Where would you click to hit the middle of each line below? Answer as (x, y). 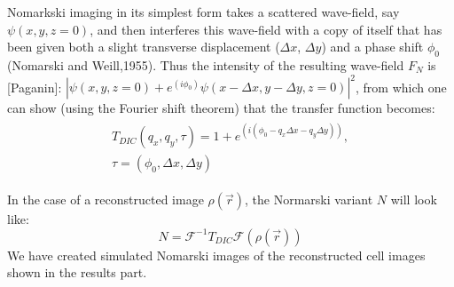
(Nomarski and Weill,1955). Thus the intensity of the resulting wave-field (206, 64)
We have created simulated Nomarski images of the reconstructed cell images (216, 255)
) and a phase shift (372, 47)
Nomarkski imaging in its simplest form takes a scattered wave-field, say (204, 12)
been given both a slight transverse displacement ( (144, 47)
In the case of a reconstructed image (106, 199)
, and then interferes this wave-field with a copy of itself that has (266, 29)
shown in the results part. (77, 272)
